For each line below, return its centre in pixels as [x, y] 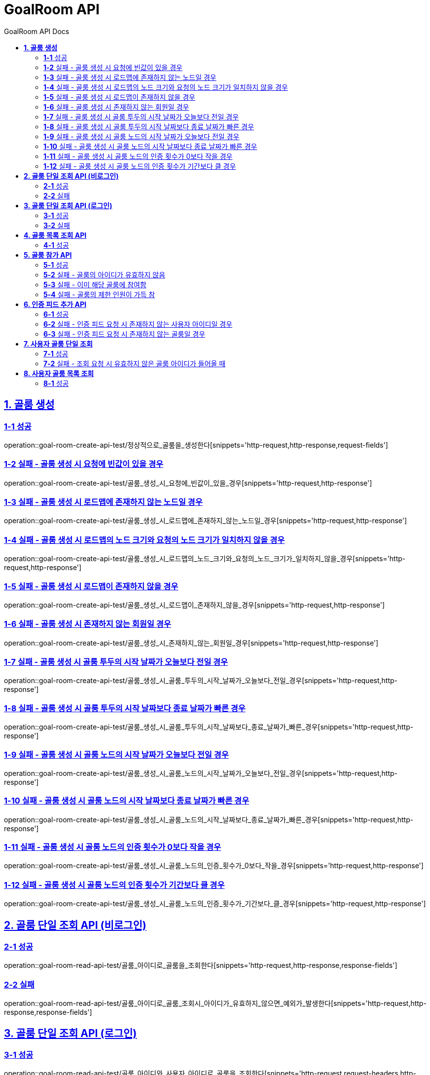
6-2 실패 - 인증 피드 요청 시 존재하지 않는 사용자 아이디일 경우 [138, 324]
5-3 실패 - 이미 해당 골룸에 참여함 [95, 284]
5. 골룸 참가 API [48, 255]
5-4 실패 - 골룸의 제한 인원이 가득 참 [99, 294]
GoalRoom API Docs [37, 31]
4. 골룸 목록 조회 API [55, 235]
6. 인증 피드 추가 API [55, 304]
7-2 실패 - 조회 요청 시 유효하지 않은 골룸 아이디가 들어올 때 [135, 363]
